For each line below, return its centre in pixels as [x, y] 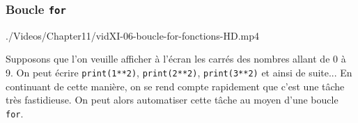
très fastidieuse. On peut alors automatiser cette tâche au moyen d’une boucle [172, 100]
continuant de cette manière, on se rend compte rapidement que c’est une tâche [175, 86]
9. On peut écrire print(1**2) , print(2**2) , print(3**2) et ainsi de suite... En [179, 72]
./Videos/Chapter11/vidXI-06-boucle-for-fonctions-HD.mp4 [133, 35]
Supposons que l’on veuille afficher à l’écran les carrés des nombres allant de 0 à [176, 59]
